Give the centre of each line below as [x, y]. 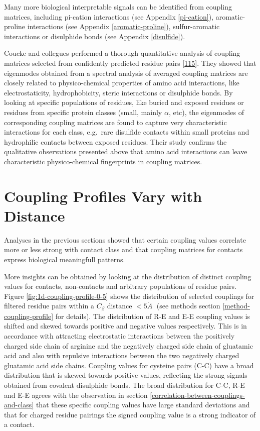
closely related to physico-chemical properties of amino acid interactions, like [122, 83]
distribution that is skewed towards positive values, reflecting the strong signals [126, 375]
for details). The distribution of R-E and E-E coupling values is [153, 316]
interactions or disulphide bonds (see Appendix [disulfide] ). [95, 36]
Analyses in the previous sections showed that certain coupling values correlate [125, 239]
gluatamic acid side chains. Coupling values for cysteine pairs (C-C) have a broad [129, 365]
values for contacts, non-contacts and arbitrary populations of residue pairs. [120, 286]
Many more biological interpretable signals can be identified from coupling [118, 7]
